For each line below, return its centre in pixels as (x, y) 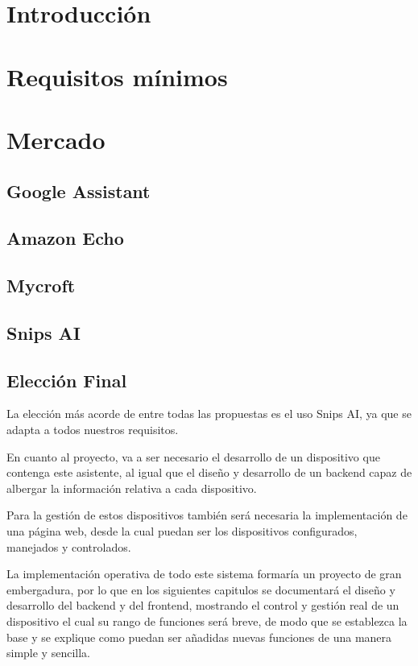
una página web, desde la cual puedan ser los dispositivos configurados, (182, 531)
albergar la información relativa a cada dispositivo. (132, 488)
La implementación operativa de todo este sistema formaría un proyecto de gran (204, 574)
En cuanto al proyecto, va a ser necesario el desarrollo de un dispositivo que (193, 456)
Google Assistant (79, 190)
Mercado (56, 139)
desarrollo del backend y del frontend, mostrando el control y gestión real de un (203, 605)
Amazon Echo (65, 238)
